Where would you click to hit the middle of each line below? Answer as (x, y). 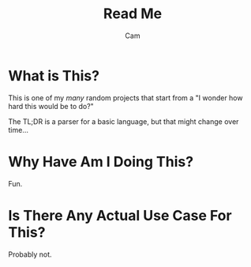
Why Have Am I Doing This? (101, 162)
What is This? (54, 75)
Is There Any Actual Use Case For (120, 215)
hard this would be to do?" (51, 106)
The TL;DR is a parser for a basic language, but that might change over (124, 121)
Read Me (133, 14)
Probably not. (30, 254)
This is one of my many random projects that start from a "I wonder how (126, 98)
